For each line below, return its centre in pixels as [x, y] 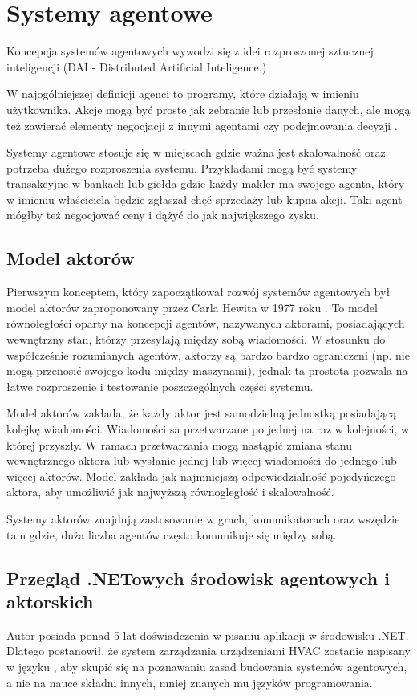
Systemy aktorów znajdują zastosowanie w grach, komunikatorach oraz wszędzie [203, 518]
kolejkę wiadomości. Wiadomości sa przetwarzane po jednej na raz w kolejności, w [208, 429]
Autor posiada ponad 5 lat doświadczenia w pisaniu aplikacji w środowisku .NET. [208, 635]
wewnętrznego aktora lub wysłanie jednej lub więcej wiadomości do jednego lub [202, 460]
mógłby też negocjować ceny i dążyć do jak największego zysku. [163, 215]
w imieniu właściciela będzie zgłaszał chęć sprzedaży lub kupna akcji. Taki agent [204, 199]
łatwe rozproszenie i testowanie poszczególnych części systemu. [160, 386]
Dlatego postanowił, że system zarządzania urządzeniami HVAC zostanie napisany [208, 651]
